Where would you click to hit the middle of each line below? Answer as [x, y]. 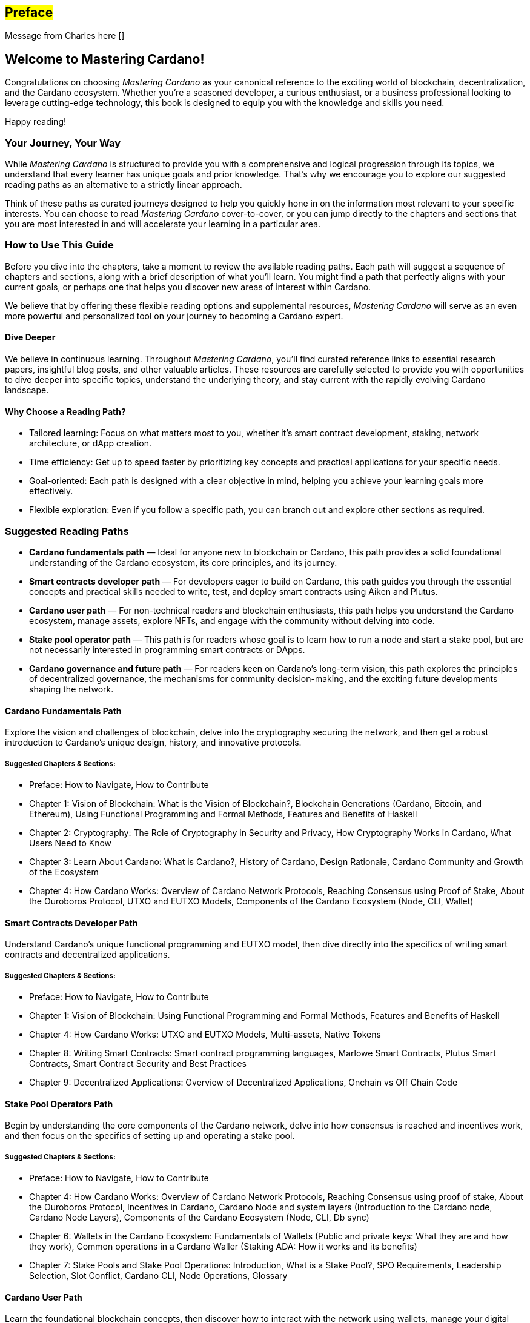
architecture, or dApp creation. [90, 443]
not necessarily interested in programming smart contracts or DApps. [167, 649]
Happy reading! [35, 122]
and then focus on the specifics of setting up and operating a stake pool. [150, 1136]
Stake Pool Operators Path [59, 1104]
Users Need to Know [71, 843]
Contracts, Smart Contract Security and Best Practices [138, 1063]
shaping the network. [71, 689]
